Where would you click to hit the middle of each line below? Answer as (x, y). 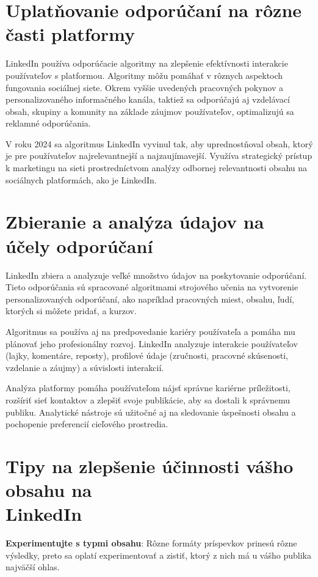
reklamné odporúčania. (48, 123)
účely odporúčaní (79, 245)
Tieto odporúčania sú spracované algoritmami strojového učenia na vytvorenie (152, 287)
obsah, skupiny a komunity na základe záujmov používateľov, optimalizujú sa (150, 111)
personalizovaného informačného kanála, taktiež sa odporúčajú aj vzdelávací (148, 99)
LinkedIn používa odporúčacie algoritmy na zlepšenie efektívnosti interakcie (147, 63)
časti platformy (70, 34)
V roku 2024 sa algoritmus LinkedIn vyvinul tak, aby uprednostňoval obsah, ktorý (159, 143)
